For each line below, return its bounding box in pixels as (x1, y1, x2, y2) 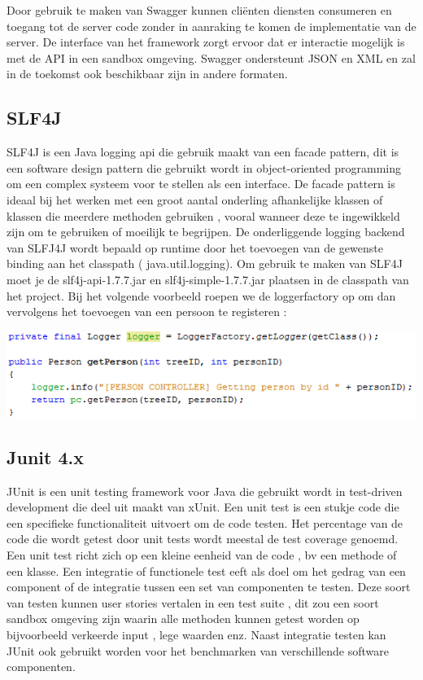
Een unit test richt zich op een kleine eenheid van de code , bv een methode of (7, 546, 397, 564)
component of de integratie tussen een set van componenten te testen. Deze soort (7, 578, 411, 595)
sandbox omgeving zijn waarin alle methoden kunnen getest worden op (7, 610, 360, 627)
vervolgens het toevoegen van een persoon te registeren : (7, 303, 287, 320)
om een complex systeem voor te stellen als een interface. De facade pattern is (7, 175, 395, 192)
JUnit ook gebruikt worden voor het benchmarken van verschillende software (7, 642, 389, 659)
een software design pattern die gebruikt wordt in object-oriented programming (7, 159, 402, 176)
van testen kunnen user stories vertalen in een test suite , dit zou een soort (7, 594, 379, 611)
